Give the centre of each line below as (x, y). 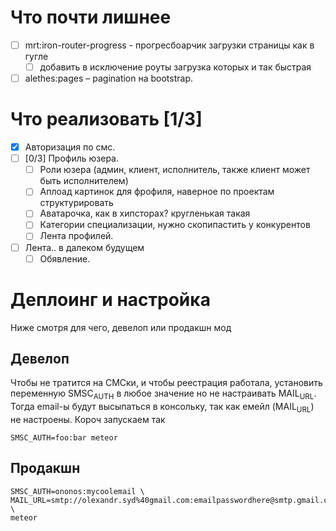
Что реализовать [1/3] (106, 119)
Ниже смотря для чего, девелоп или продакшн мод (121, 327)
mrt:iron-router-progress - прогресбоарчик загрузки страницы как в (169, 45)
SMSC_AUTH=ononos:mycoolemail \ (77, 491)
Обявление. (65, 258)
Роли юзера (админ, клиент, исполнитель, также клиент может (175, 170)
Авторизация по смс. (70, 147)
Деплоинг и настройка (110, 299)
